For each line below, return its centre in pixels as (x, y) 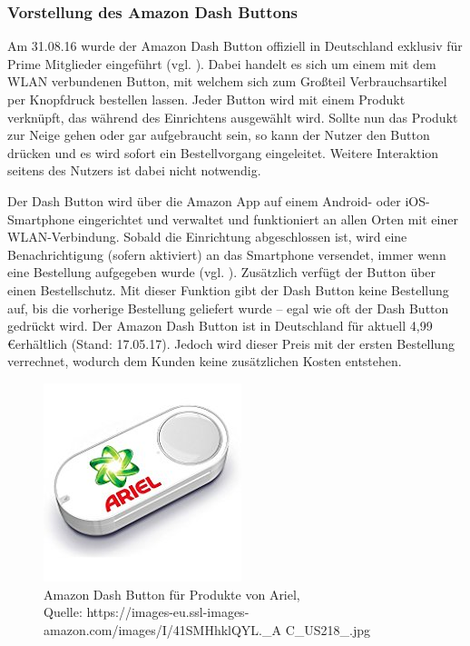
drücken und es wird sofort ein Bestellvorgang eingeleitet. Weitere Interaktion (223, 152)
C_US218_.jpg (328, 629)
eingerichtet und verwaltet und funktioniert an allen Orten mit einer (268, 219)
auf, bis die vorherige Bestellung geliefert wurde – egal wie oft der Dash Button (228, 308)
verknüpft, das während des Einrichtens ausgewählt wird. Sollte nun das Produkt (233, 117)
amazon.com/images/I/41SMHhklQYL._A (162, 629)
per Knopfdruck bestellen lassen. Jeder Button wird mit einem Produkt (206, 99)
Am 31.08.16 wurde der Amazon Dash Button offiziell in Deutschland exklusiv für (235, 46)
